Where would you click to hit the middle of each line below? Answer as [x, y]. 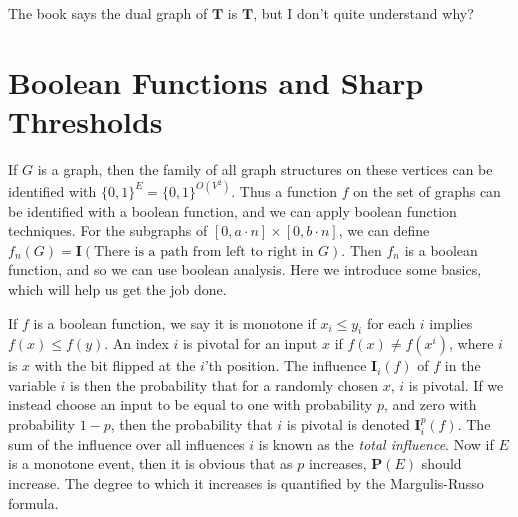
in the [462, 365]
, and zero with [430, 404]
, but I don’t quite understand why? [363, 13]
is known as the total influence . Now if [376, 443]
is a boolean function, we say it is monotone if [174, 322]
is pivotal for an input [250, 343]
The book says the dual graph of [108, 13]
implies [451, 322]
